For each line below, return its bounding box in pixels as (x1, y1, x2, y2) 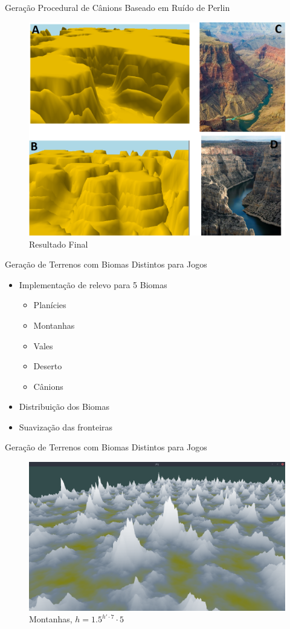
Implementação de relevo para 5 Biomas (19, 278, 167, 291)
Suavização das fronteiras (19, 420, 113, 433)
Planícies (33, 298, 66, 311)
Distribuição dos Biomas (19, 400, 110, 413)
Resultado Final (29, 237, 88, 250)
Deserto (33, 360, 62, 372)
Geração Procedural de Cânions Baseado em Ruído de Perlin (5, 1, 230, 13)
